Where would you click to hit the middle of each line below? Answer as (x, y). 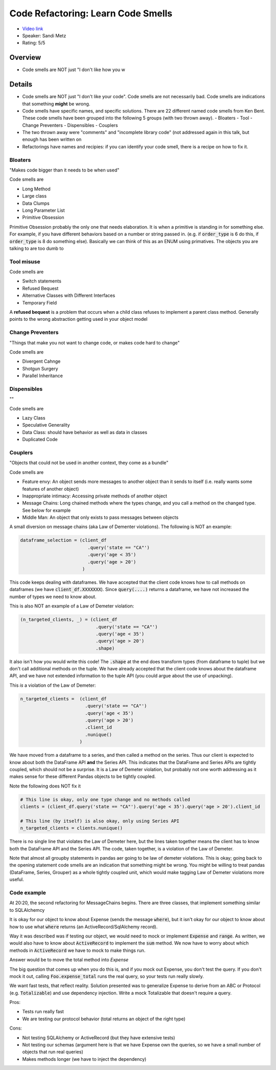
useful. (17, 880)
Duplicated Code (40, 440)
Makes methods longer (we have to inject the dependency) (84, 1059)
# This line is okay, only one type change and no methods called (105, 799)
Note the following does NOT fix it (45, 786)
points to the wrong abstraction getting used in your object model (78, 319)
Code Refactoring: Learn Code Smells (91, 13)
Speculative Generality (46, 425)
